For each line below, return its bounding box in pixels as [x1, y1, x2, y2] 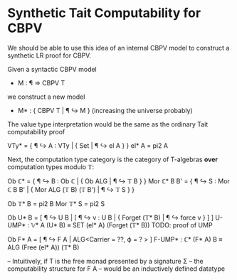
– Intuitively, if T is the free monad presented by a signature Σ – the [7, 257, 204, 265]
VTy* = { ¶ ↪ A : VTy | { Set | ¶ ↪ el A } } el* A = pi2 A [7, 141, 169, 150]
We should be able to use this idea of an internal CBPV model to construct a [7, 43, 230, 52]
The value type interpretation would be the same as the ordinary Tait [7, 119, 209, 129]
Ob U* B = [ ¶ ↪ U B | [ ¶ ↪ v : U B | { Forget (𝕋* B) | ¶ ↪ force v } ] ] [7, 213, 214, 222]
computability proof [7, 127, 65, 136]
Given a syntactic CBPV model [7, 65, 98, 73]
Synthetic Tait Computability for [7, 5, 201, 21]
